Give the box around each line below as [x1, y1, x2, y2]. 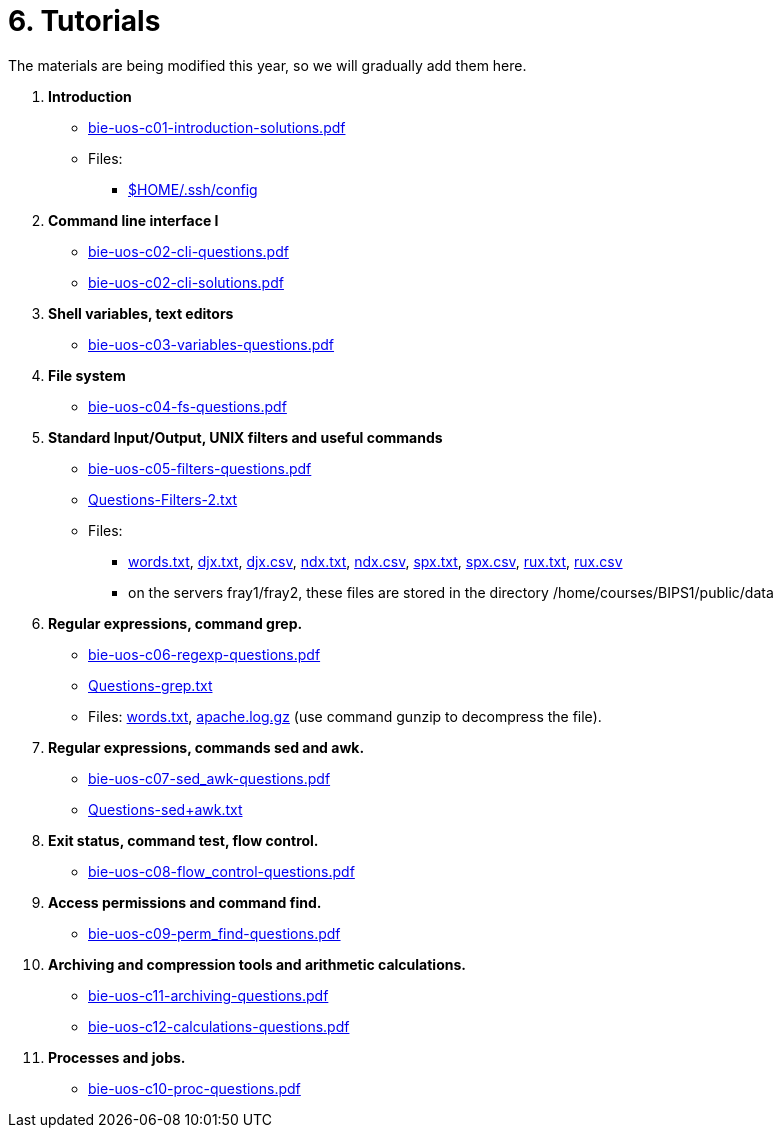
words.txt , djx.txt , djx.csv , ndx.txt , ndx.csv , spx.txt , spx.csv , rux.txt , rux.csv [128, 552, 623, 570]
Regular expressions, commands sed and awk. [48, 738, 365, 756]
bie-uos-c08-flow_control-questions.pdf [88, 862, 355, 880]
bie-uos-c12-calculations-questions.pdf [88, 1017, 350, 1035]
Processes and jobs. [48, 1048, 186, 1066]
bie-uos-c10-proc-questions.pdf [88, 1079, 301, 1097]
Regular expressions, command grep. [48, 614, 303, 632]
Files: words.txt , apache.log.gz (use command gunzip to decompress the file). [88, 707, 602, 725]
